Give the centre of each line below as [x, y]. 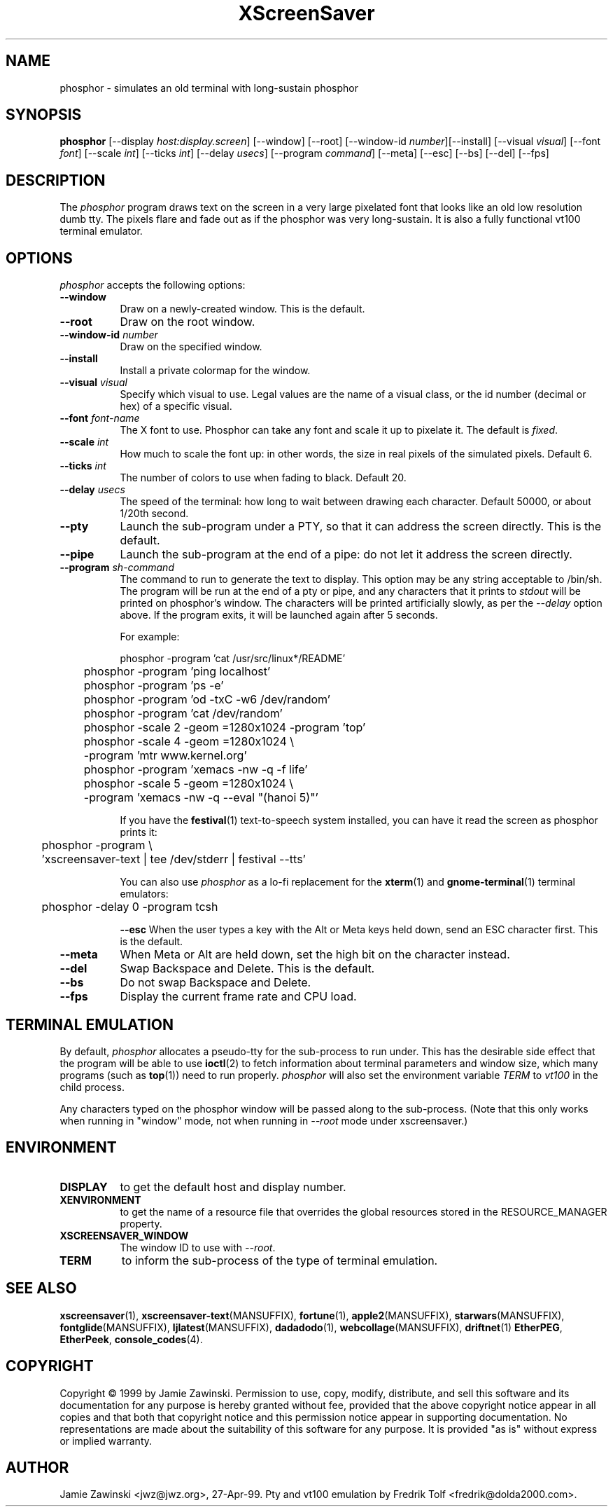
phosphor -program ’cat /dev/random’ [183, 714]
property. [141, 1223]
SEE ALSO [41, 1288]
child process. [92, 1087]
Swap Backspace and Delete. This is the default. [247, 969]
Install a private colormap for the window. [215, 371]
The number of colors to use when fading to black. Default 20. [263, 478]
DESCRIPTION [56, 180]
